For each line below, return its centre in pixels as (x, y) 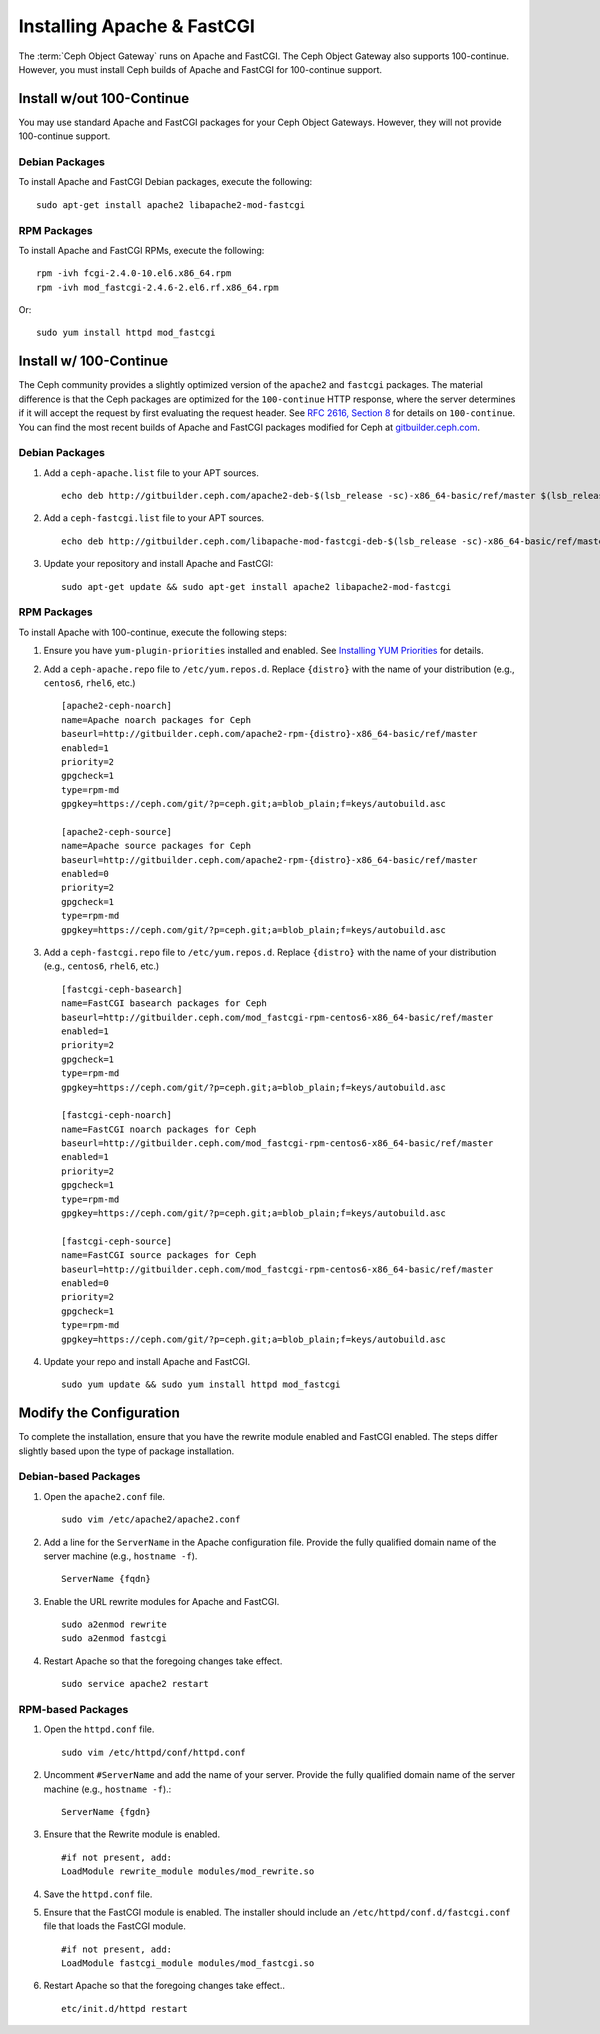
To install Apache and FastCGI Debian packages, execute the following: (165, 182)
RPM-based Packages (73, 1710)
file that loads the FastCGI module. (115, 1926)
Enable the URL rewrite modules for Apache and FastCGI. (161, 1601)
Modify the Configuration (99, 1413)
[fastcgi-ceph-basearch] (122, 989)
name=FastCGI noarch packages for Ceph (159, 1129)
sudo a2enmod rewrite (114, 1624)
